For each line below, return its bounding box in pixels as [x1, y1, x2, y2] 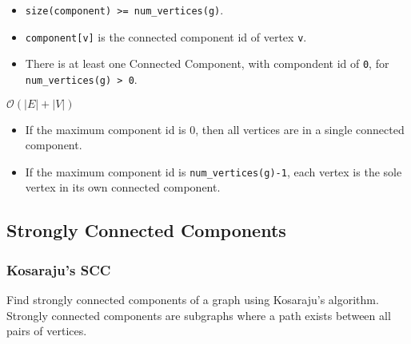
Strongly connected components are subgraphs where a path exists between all [6, 306, 391, 323]
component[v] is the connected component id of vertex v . [25, 28, 307, 45]
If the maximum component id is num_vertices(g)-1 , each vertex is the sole [25, 163, 402, 180]
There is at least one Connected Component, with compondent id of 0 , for [25, 55, 389, 72]
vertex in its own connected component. [25, 179, 221, 196]
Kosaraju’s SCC [6, 259, 111, 279]
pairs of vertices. [6, 322, 87, 339]
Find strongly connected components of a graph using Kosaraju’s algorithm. [6, 291, 379, 308]
